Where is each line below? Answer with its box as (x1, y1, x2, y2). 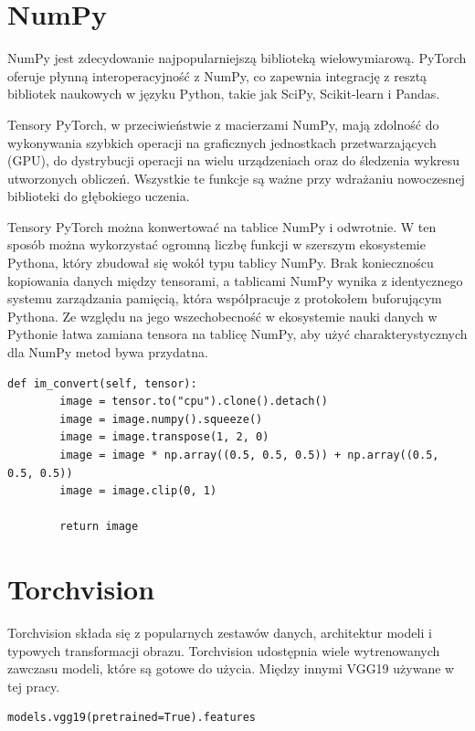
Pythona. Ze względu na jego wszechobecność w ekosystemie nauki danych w (7, 306, 438, 325)
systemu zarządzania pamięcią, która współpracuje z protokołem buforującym (7, 289, 442, 308)
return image (59, 520, 139, 534)
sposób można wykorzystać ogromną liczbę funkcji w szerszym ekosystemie (7, 235, 426, 254)
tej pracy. (7, 676, 60, 695)
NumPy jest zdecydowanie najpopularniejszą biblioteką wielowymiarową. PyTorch (7, 48, 467, 68)
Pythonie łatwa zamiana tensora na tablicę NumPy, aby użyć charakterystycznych (7, 324, 468, 344)
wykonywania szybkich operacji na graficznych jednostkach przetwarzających (7, 132, 437, 152)
